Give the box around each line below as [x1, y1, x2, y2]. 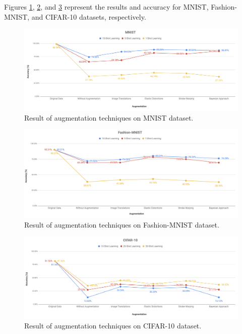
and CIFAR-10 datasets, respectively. [31, 11, 146, 22]
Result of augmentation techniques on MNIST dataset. [24, 112, 194, 123]
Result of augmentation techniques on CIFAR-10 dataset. [24, 320, 202, 330]
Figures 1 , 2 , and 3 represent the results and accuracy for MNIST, [4, 2, 209, 12]
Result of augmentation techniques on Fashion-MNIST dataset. [24, 219, 219, 230]
